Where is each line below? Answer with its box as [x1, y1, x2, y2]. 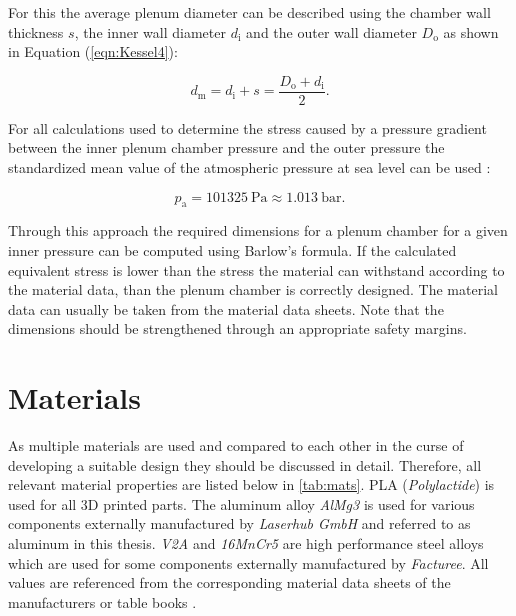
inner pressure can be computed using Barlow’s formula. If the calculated [8, 240, 457, 261]
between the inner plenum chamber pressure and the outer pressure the [8, 137, 445, 158]
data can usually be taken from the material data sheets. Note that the [8, 298, 444, 319]
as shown [443, 21, 499, 42]
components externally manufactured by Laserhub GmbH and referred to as [8, 513, 471, 534]
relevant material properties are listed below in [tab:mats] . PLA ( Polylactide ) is [8, 474, 495, 495]
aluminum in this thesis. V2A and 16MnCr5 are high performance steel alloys [8, 533, 484, 554]
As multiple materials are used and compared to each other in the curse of [8, 435, 464, 456]
